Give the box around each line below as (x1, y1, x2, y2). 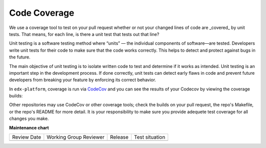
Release (110, 134, 129, 141)
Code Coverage (9, 7, 74, 18)
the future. (9, 54, 31, 60)
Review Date (12, 134, 41, 141)
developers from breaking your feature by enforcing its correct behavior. (9, 77, 156, 83)
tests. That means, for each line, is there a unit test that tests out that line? (9, 31, 160, 37)
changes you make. (9, 116, 49, 121)
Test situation (133, 134, 166, 141)
